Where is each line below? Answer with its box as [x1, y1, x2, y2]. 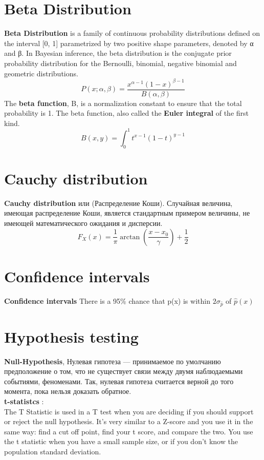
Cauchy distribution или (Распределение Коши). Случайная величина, [4, 197, 233, 208]
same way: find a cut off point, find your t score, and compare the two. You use [4, 426, 253, 436]
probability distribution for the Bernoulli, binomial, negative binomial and [4, 57, 237, 68]
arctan [120, 233, 140, 241]
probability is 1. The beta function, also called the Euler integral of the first [4, 108, 249, 118]
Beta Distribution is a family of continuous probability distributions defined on [4, 28, 260, 38]
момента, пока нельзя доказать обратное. [4, 386, 131, 396]
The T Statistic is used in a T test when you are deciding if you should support [4, 406, 254, 416]
